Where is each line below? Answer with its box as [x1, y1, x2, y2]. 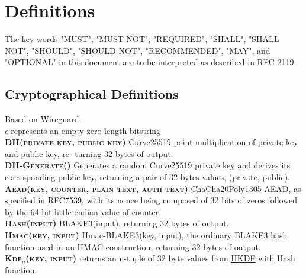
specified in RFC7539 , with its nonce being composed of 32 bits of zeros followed [5, 194, 297, 206]
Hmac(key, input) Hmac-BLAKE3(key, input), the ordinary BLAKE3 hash [5, 229, 288, 241]
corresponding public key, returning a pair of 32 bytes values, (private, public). [5, 171, 290, 183]
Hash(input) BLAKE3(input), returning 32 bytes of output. [5, 217, 229, 229]
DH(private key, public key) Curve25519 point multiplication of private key [5, 136, 298, 148]
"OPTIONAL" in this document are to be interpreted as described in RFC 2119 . [5, 56, 297, 68]
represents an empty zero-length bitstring [11, 124, 161, 136]
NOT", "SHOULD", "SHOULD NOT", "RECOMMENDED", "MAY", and [5, 44, 270, 56]
